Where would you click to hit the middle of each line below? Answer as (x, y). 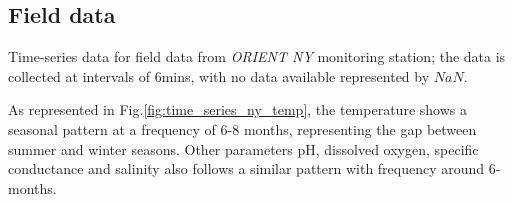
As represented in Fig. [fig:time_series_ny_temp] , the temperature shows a (237, 109)
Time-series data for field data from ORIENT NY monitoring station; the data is (257, 56)
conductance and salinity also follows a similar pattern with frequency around (246, 168)
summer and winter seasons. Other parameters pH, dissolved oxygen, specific (243, 148)
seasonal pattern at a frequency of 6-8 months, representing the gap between (242, 128)
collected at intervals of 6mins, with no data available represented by (219, 75)
